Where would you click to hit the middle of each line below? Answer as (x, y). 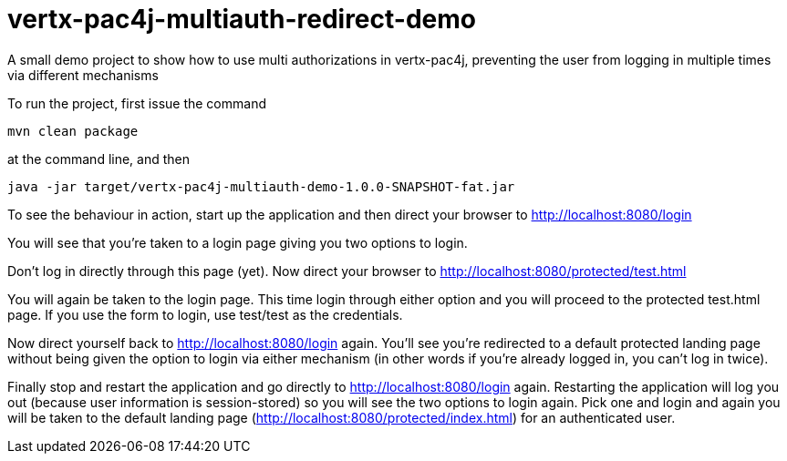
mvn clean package (73, 131)
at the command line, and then (99, 159)
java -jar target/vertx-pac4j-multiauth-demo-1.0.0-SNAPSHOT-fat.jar (261, 186)
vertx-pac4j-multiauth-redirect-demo (242, 19)
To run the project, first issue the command (137, 103)
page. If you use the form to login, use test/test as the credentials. (205, 314)
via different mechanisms (83, 75)
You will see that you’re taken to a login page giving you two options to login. (238, 242)
